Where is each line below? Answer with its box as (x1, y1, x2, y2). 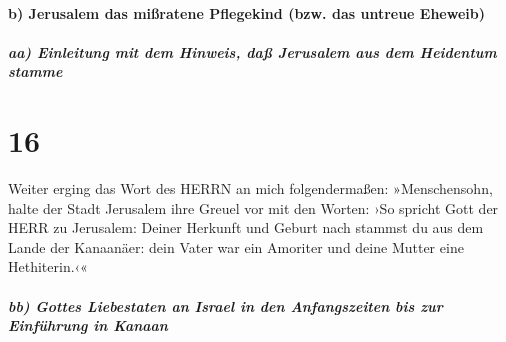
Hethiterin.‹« (8, 256, 88, 277)
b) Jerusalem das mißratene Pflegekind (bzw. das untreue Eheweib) (8, 2, 485, 23)
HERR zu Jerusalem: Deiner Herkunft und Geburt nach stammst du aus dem (8, 217, 484, 238)
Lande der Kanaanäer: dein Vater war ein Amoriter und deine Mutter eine (8, 236, 464, 257)
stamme (8, 61, 63, 82)
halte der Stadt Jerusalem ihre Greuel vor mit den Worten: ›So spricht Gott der (8, 197, 499, 218)
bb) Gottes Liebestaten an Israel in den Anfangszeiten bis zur (8, 295, 443, 316)
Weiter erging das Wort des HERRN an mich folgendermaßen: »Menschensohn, (8, 178, 493, 199)
